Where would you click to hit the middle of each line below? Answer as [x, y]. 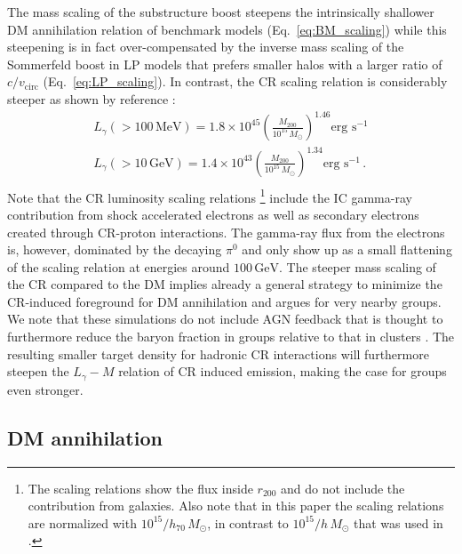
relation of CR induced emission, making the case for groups [283, 371]
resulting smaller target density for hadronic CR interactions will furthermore [218, 353]
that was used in [398, 522]
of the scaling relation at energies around [119, 266]
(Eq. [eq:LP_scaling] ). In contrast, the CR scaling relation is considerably [245, 81]
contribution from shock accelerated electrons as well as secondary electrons [213, 214]
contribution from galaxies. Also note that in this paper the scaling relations [236, 506]
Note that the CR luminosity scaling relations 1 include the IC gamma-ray [210, 196]
